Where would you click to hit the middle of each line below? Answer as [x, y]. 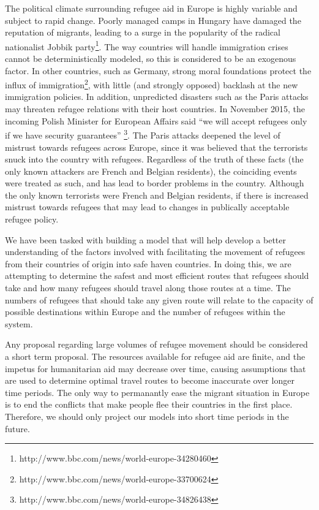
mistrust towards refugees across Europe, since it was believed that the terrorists [156, 147]
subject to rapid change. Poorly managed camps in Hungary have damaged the [153, 20]
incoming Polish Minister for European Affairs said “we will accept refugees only [156, 120]
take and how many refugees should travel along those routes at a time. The [148, 288]
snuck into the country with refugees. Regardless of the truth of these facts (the [154, 159]
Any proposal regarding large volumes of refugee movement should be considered [156, 344]
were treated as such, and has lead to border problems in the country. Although [155, 183]
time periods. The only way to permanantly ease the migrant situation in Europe [157, 392]
